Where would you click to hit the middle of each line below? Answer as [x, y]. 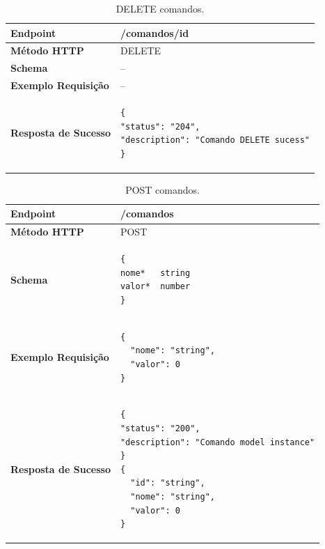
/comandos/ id [154, 32]
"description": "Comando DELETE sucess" [215, 140]
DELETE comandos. [160, 8]
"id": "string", [168, 483]
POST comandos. [162, 189]
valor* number [155, 287]
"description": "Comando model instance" [217, 442]
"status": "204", [160, 126]
